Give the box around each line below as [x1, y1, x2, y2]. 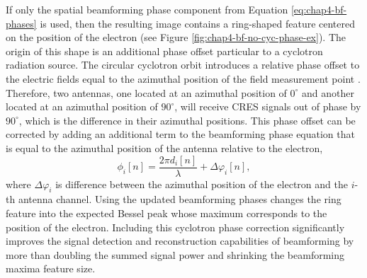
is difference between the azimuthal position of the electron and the [55, 176, 348, 191]
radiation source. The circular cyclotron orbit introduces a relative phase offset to [6, 57, 360, 72]
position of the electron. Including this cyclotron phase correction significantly [6, 219, 345, 234]
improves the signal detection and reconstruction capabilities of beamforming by [6, 233, 354, 248]
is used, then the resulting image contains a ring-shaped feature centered [40, 16, 356, 30]
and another [302, 85, 355, 100]
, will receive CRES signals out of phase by [174, 99, 361, 114]
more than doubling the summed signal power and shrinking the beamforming [6, 247, 344, 262]
